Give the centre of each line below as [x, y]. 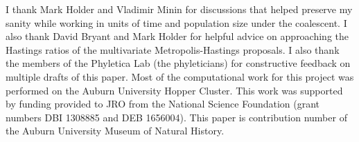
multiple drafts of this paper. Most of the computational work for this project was [180, 76]
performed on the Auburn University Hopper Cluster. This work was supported [174, 90]
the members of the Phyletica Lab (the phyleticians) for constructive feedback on [178, 63]
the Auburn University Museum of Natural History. [115, 131]
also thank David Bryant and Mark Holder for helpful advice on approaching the [177, 36]
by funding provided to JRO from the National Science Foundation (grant [163, 104]
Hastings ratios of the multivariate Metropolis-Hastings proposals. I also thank [173, 49]
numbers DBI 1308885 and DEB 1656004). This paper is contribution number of [176, 117]
